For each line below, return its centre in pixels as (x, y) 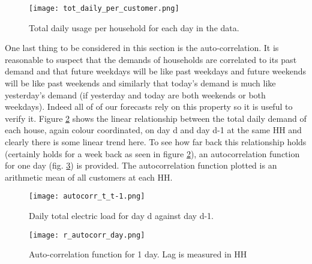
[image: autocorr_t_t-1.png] (87, 196)
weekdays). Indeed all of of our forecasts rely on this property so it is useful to (149, 106)
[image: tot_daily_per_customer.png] (104, 8)
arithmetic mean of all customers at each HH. (89, 177)
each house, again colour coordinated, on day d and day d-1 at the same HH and (153, 130)
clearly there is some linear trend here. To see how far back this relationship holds (156, 142)
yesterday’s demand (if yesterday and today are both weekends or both (135, 94)
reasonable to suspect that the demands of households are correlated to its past (151, 59)
